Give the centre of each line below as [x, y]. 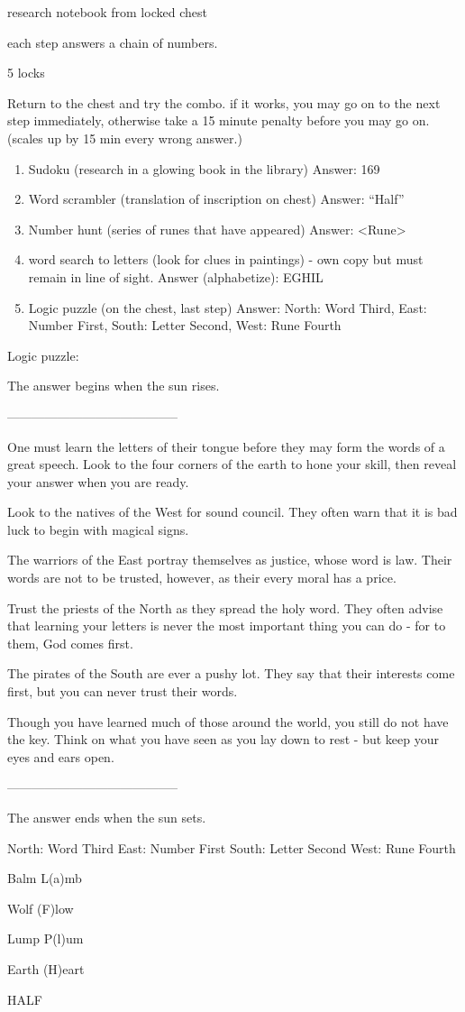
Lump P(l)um [46, 938]
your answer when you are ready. [98, 481]
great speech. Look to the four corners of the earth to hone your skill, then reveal [232, 464]
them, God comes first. [70, 643]
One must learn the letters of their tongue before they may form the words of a [226, 446]
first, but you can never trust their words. [123, 691]
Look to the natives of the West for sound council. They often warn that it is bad [232, 512]
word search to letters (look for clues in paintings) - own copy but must [226, 259]
